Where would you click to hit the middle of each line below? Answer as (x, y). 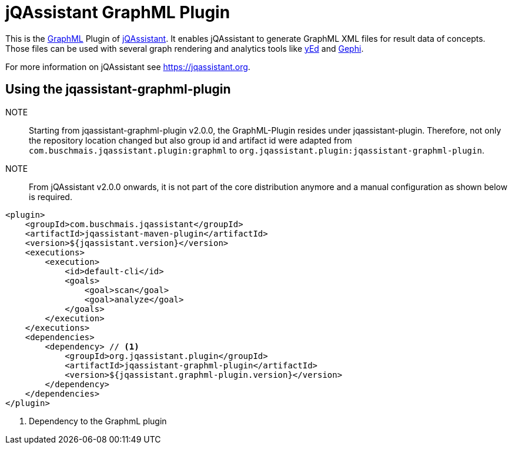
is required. (51, 197)
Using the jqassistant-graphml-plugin (118, 89)
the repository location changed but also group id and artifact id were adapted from (190, 140)
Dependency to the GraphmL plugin (98, 421)
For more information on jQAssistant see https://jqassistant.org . (128, 66)
